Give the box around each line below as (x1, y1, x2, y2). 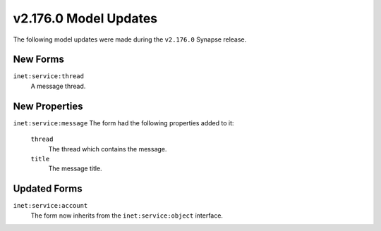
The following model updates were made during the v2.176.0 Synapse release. (13, 35, 247, 44)
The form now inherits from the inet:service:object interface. (30, 211, 224, 220)
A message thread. (30, 82, 86, 90)
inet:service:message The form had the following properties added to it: (13, 118, 234, 127)
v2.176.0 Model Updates (13, 11, 158, 26)
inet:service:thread (13, 73, 85, 80)
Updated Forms (13, 183, 83, 195)
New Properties (13, 100, 83, 112)
